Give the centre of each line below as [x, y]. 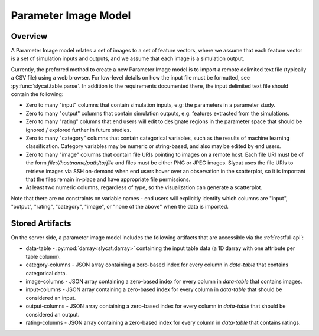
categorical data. [46, 273]
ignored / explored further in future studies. [78, 130]
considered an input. [51, 298]
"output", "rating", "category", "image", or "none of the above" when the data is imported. [120, 207]
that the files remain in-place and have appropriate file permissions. [108, 179]
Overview [29, 36]
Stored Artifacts [41, 223]
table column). [43, 256]
